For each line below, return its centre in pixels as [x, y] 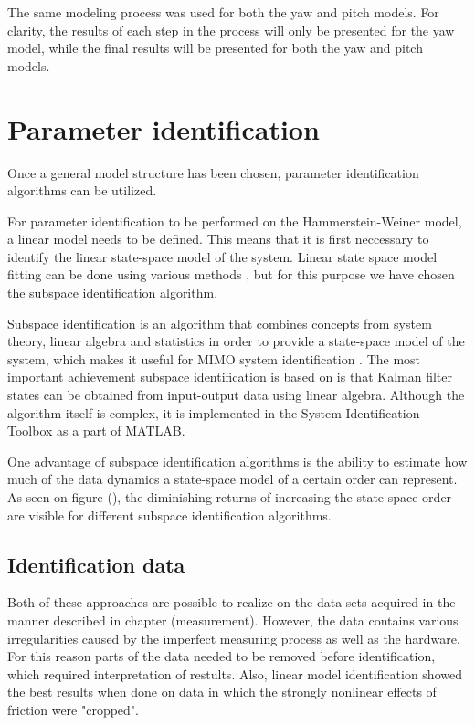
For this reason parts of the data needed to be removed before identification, [222, 656]
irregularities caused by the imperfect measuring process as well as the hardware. [234, 638]
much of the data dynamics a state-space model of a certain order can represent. [232, 479]
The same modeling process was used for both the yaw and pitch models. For [223, 12]
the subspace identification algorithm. [113, 293]
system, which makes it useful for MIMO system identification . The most [214, 358]
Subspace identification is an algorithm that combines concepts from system [220, 323]
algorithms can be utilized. [82, 190]
